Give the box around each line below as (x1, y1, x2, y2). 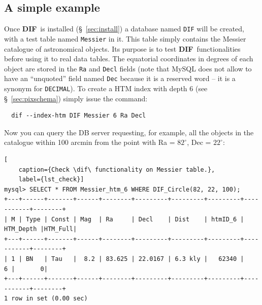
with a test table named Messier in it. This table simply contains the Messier (4, 33, 246, 44)
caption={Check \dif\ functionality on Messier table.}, (18, 166, 215, 173)
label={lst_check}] (18, 176, 84, 183)
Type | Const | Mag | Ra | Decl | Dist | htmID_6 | (25, 215, 244, 223)
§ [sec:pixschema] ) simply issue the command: (4, 93, 148, 103)
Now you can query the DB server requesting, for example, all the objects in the (4, 127, 254, 137)
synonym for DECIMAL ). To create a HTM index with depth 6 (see (4, 83, 208, 94)
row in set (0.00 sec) (11, 295, 88, 302)
